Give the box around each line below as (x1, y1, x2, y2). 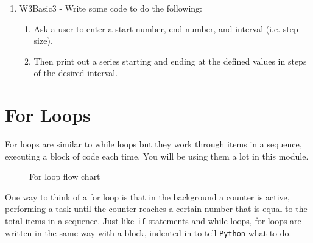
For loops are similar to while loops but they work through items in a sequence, (5, 138, 302, 150)
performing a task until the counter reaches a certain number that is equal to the (5, 202, 308, 215)
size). (33, 34, 53, 47)
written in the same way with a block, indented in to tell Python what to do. (5, 226, 292, 239)
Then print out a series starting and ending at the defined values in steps (33, 54, 307, 67)
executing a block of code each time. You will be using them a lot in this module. (5, 149, 309, 162)
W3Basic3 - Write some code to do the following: (19, 2, 202, 14)
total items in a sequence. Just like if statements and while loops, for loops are (5, 214, 301, 227)
